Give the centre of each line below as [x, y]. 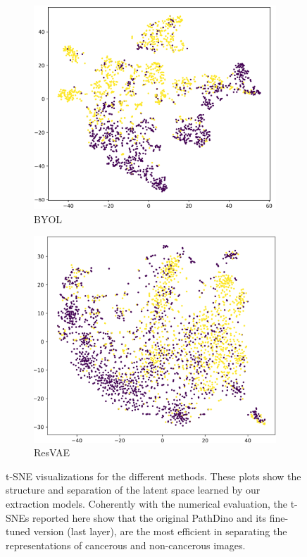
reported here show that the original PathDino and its [149, 517]
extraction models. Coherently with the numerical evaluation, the [146, 504]
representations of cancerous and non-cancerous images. [126, 545]
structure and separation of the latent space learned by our [133, 490]
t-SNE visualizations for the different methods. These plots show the [153, 476]
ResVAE [52, 452]
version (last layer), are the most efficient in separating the [160, 531]
